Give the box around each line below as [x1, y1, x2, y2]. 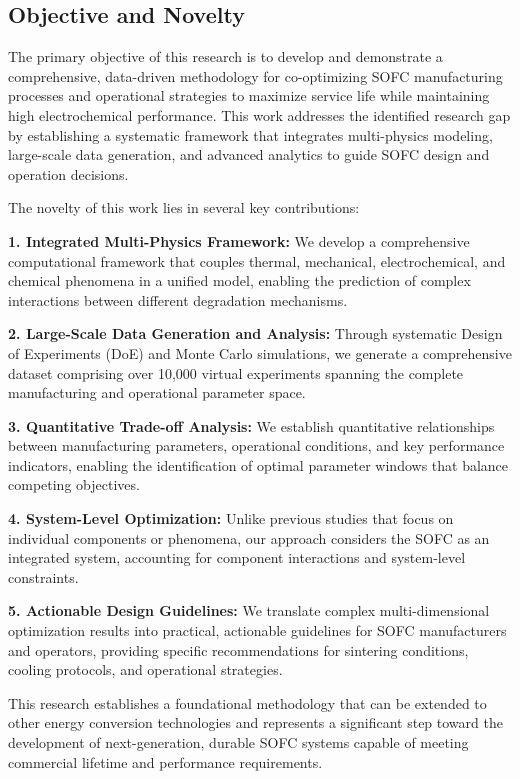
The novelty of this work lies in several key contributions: [8, 197, 360, 218]
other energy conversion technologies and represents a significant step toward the [8, 712, 503, 733]
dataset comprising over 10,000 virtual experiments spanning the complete [8, 362, 464, 383]
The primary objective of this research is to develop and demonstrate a [8, 46, 443, 67]
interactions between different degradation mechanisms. [8, 289, 348, 310]
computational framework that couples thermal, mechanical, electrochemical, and [8, 250, 506, 271]
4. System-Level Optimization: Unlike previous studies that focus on [8, 508, 454, 529]
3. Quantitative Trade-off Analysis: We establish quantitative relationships [8, 415, 495, 436]
